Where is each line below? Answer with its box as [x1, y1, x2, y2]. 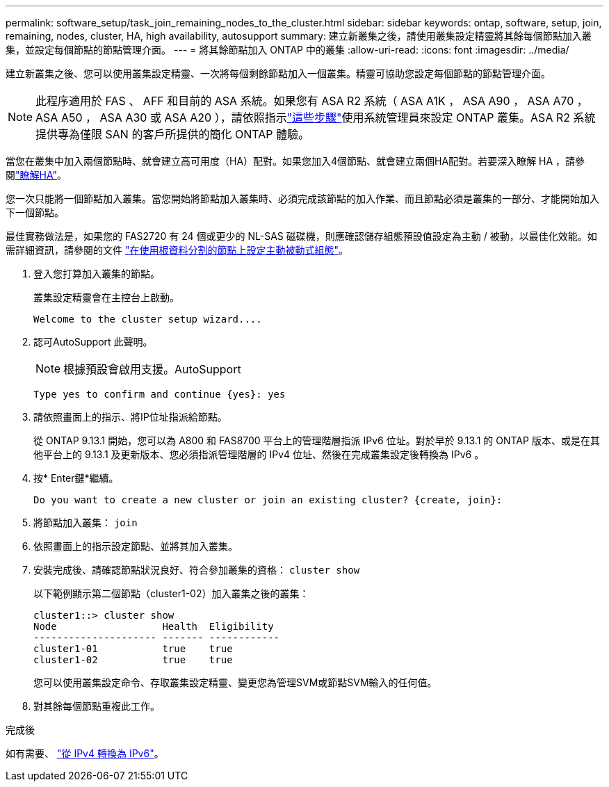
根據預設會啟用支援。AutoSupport [63, 362, 241, 376]
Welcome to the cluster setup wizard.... [33, 314, 262, 325]
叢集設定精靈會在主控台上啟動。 [33, 291, 179, 303]
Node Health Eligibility [33, 621, 274, 632]
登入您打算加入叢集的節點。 [33, 268, 160, 279]
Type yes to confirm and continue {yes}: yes [33, 389, 286, 400]
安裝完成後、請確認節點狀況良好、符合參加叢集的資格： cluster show [33, 564, 360, 576]
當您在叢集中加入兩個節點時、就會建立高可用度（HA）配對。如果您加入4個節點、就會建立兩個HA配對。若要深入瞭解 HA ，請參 [6, 155, 585, 167]
